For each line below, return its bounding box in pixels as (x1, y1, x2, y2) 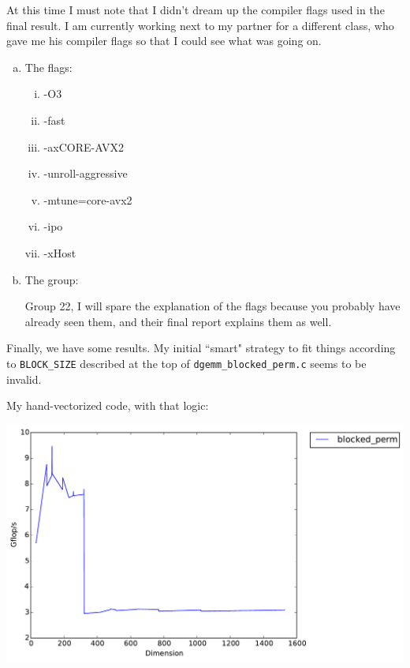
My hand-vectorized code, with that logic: (6, 397, 209, 414)
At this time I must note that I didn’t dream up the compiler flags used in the (6, 2, 385, 17)
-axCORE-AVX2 (43, 138, 125, 155)
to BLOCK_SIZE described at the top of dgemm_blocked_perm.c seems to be (6, 355, 367, 371)
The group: (24, 271, 79, 287)
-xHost (43, 244, 76, 261)
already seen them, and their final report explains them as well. (24, 313, 332, 329)
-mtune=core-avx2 (43, 191, 132, 208)
